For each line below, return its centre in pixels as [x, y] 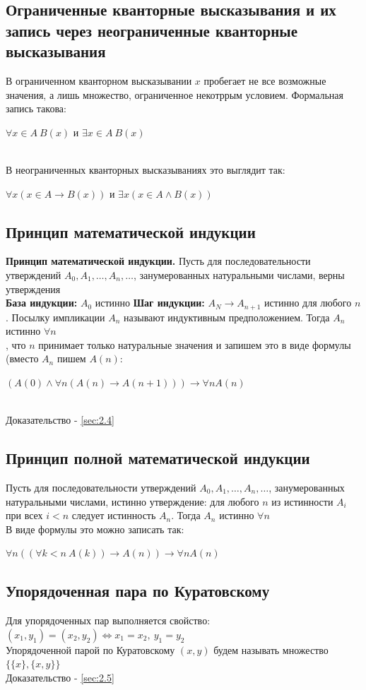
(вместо [22, 358]
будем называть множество [271, 649]
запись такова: [36, 108]
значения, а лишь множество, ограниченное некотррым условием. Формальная [175, 94]
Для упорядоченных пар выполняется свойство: [108, 620]
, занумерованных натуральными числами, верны [239, 274]
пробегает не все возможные [265, 80]
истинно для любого [308, 303]
